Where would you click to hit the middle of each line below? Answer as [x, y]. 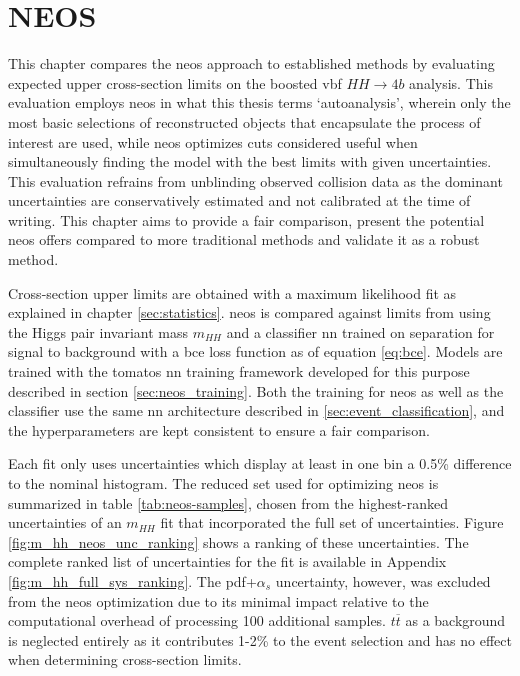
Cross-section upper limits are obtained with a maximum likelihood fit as [232, 292]
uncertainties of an [65, 522]
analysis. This [451, 82]
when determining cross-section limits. [125, 659]
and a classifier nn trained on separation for [360, 331]
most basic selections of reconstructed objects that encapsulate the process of [244, 121]
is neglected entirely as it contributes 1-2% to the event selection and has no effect [260, 639]
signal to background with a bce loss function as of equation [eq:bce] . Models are [255, 351]
